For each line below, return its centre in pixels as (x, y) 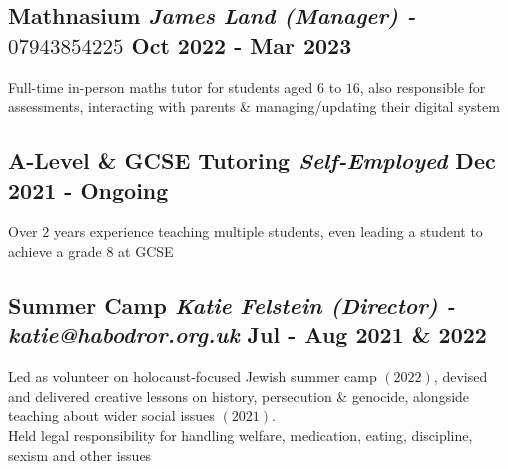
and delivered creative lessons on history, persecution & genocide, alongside (239, 395)
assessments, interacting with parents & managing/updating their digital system (254, 106)
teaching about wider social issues (111, 415)
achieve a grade (55, 250)
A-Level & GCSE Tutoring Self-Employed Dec (252, 160)
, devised (460, 376)
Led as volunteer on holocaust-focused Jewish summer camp (192, 376)
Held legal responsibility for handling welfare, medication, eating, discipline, (240, 434)
